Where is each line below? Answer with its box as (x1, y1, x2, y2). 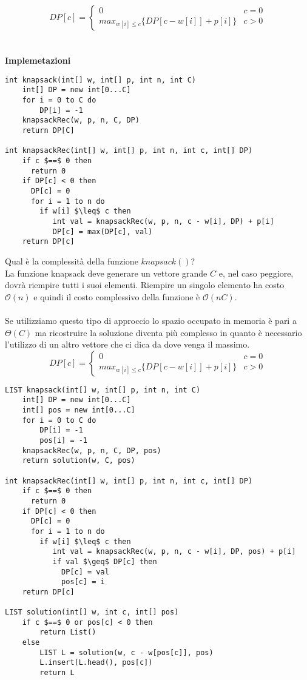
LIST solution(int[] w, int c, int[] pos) (5, 608, 179, 617)
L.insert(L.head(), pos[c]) (39, 658, 153, 667)
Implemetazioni (5, 54, 71, 67)
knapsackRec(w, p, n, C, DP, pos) (22, 446, 161, 455)
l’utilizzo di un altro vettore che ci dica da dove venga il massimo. (5, 338, 250, 351)
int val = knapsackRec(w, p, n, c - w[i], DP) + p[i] (52, 217, 274, 226)
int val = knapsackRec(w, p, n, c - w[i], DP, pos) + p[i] (52, 547, 296, 556)
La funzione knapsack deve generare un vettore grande (5, 266, 207, 279)
